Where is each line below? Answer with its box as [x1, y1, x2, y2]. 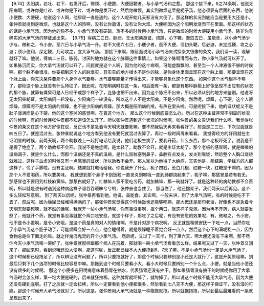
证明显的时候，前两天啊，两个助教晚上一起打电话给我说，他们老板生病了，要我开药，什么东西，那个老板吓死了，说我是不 [9, 137, 253, 143]
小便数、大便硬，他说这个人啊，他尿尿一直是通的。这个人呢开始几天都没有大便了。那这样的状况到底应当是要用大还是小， [9, 14, 253, 20]
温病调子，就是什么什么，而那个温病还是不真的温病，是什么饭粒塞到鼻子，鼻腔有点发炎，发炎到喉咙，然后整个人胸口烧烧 [9, 151, 253, 157]
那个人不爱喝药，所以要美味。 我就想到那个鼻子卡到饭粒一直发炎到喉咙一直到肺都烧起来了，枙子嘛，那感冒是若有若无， [9, 172, 250, 177]
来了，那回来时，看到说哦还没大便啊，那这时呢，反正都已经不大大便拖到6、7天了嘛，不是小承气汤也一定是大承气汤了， [9, 247, 250, 253]
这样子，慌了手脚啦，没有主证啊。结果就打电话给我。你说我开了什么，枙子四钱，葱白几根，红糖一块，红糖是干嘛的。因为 [9, 165, 253, 171]
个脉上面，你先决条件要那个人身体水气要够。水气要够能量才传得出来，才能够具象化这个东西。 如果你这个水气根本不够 [9, 76, 246, 82]
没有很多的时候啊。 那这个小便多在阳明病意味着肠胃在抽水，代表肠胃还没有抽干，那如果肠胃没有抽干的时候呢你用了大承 [9, 267, 250, 273]
